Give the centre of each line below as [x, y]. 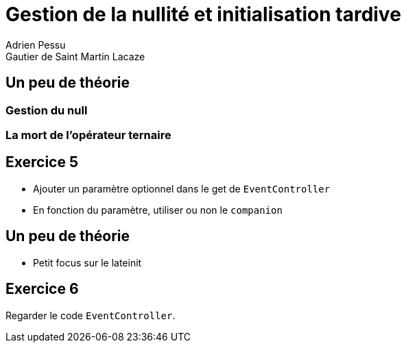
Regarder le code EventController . [91, 315]
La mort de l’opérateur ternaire [88, 135]
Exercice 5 [42, 162]
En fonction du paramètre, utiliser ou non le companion [158, 210]
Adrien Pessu [36, 45]
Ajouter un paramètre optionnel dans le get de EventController [182, 188]
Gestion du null [47, 110]
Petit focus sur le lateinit [87, 262]
